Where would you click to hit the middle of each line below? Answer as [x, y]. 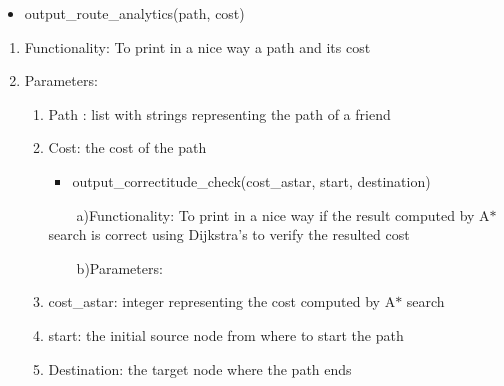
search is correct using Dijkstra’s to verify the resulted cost [229, 234]
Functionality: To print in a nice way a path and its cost [197, 46]
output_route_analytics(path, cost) [134, 13]
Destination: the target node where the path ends [200, 368]
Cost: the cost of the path [127, 147]
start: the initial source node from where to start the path [226, 334]
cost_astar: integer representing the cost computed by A [222, 301]
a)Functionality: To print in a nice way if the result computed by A [283, 214]
